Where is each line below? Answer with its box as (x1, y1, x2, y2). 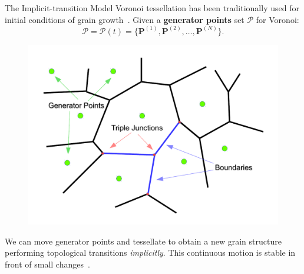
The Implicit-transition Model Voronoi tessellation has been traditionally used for (5, 2, 299, 14)
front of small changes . (5, 258, 90, 270)
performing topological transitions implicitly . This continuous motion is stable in (5, 246, 296, 259)
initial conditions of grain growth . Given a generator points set (5, 13, 244, 25)
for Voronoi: (256, 13, 299, 25)
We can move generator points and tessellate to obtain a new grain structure (5, 235, 282, 247)
